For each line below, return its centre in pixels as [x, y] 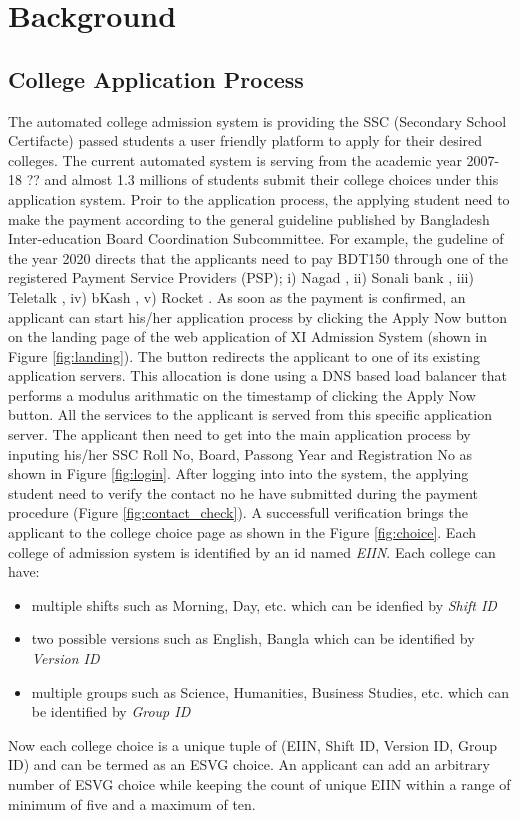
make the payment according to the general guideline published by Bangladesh [249, 218]
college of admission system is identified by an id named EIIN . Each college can [252, 551]
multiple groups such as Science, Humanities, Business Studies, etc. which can [270, 691]
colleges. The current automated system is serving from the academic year [235, 159]
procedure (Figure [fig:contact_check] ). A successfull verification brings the [238, 512]
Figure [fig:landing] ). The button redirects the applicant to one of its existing [244, 355]
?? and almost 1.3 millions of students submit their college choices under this [262, 179]
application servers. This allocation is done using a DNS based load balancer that [257, 375]
